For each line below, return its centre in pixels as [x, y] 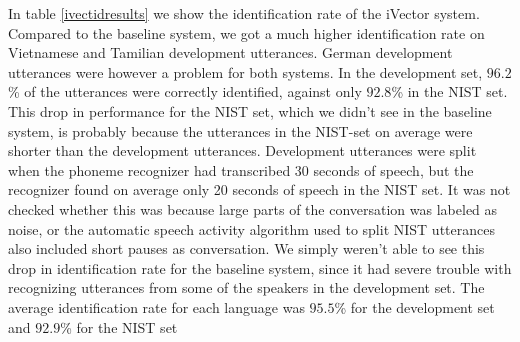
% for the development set [414, 306]
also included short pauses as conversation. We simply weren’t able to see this [246, 248]
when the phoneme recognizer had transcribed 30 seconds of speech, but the [241, 169]
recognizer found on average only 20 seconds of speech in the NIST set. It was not [259, 189]
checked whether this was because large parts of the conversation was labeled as [253, 208]
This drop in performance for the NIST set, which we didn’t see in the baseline [250, 110]
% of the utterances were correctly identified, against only [185, 91]
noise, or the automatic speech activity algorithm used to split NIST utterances [251, 228]
